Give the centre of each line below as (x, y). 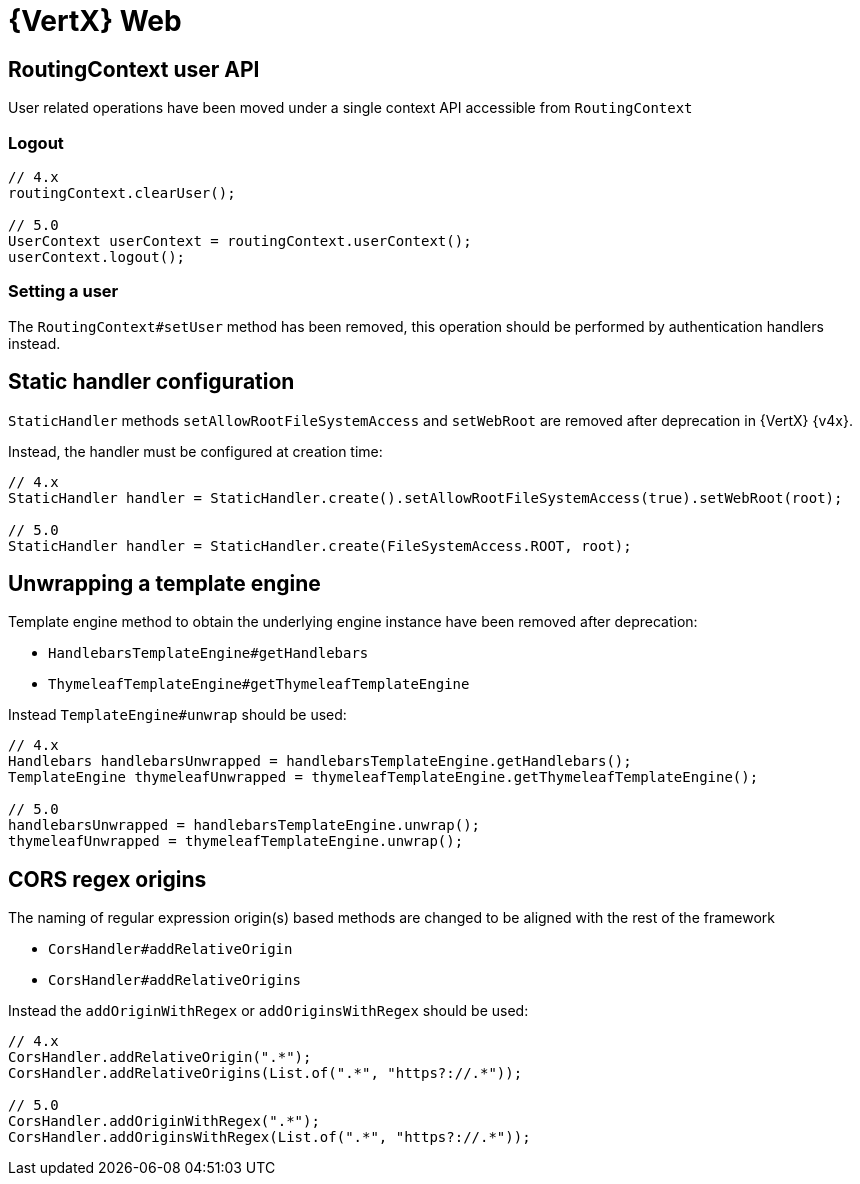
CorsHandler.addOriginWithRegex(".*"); (164, 1121)
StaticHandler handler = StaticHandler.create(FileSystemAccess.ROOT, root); (320, 545)
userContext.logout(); (97, 256)
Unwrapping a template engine (164, 583)
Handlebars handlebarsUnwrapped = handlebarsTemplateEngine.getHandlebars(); (320, 761)
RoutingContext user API (134, 69)
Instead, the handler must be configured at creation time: (195, 451)
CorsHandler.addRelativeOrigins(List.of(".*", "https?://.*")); (265, 1073)
